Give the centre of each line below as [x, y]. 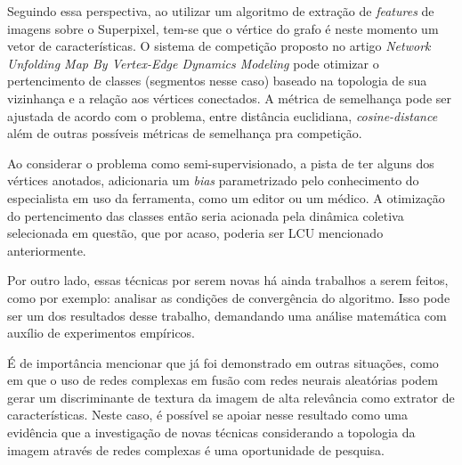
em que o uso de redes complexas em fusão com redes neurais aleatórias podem [223, 380]
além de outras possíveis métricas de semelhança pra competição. [185, 133]
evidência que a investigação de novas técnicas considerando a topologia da [211, 432]
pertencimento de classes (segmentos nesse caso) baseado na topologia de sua [217, 81]
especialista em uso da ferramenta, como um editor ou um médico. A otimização [226, 197]
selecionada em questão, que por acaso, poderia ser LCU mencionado [195, 233]
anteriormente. [47, 250]
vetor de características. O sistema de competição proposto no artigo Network [219, 46]
